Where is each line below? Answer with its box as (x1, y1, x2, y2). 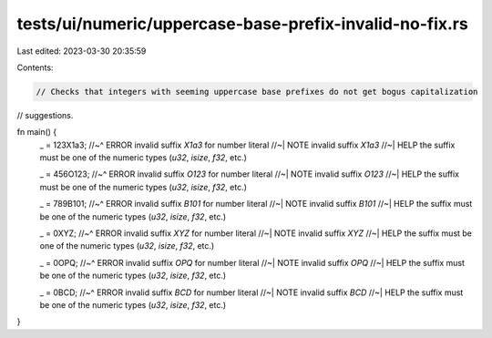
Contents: (16, 62, 54, 73)
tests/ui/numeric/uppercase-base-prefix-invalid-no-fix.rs (16, 14, 468, 34)
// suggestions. (16, 109, 74, 120)
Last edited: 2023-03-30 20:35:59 (16, 46, 147, 56)
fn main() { (16, 127, 57, 138)
